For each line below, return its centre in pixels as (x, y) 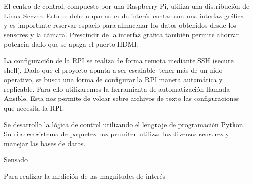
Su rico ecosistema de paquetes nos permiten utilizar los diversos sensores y (117, 134)
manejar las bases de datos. (45, 143)
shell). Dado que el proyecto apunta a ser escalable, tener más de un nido (113, 70)
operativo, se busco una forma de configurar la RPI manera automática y (113, 79)
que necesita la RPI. (34, 108)
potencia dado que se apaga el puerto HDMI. (71, 44)
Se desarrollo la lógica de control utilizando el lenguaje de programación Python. (125, 124)
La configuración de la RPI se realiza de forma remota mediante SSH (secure (119, 60)
